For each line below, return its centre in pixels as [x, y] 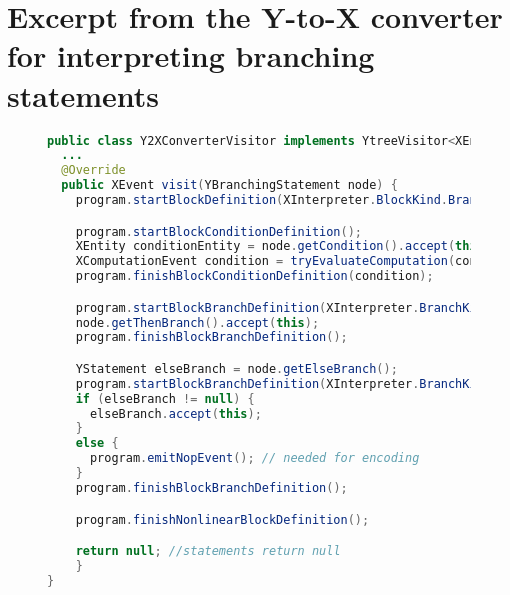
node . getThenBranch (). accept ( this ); [197, 322]
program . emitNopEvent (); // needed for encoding [254, 458]
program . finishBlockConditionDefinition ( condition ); [254, 276]
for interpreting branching [191, 55]
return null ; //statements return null [208, 551]
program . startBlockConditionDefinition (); [219, 231]
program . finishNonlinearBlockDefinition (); [222, 519]
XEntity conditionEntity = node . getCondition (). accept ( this [279, 246]
